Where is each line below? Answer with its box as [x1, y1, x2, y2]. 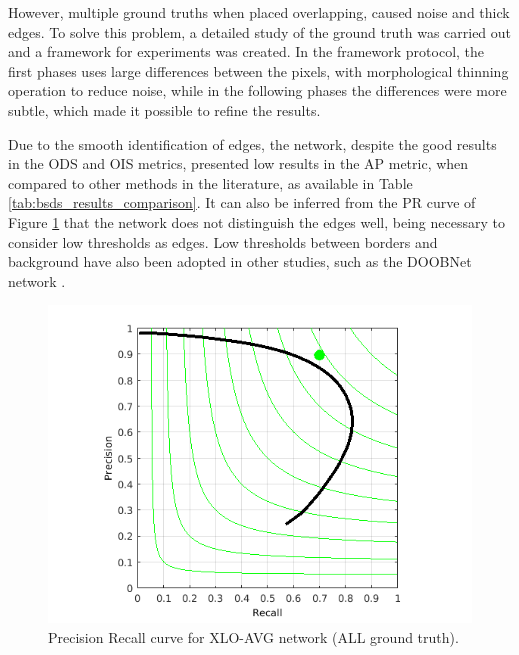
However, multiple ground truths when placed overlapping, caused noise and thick [8, 2, 510, 22]
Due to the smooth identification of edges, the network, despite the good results [8, 133, 497, 154]
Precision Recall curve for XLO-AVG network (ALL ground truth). [48, 626, 459, 647]
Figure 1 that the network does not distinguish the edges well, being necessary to [8, 211, 505, 232]
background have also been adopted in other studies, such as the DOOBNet [8, 251, 472, 272]
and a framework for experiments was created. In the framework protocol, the [8, 41, 485, 62]
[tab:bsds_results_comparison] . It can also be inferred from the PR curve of [8, 192, 476, 213]
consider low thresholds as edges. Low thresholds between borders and [8, 231, 438, 252]
